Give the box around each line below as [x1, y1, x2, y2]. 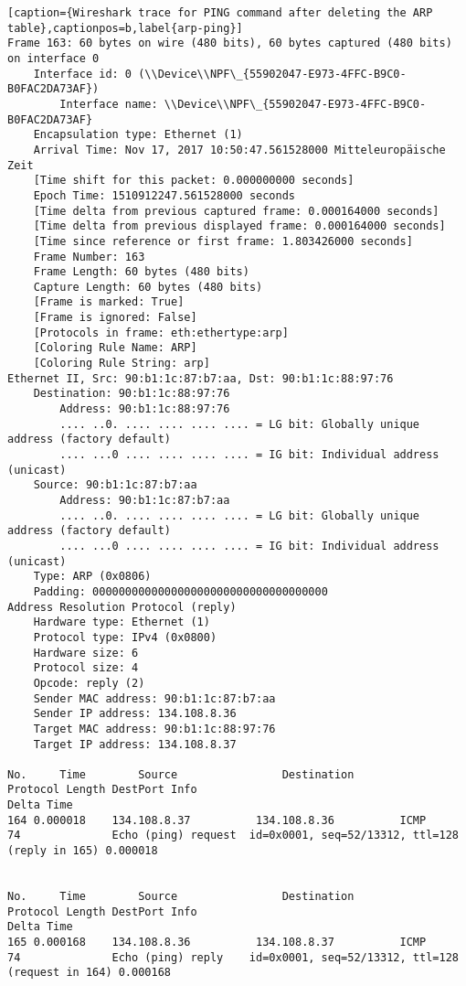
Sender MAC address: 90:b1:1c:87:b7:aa [33, 691, 276, 705]
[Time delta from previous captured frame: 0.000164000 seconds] [33, 204, 440, 218]
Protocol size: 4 [33, 661, 139, 675]
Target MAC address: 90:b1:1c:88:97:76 [33, 722, 276, 735]
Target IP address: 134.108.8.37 [33, 737, 237, 751]
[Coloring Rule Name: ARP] [33, 341, 197, 355]
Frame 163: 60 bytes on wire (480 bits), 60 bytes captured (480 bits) [7, 37, 452, 50]
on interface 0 [7, 51, 100, 65]
